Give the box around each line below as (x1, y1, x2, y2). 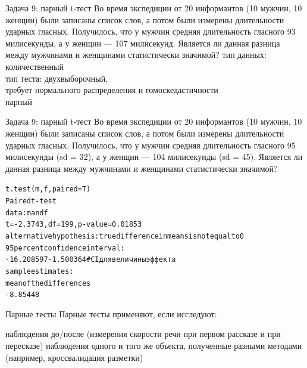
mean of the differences (5, 279, 91, 287)
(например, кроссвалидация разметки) (5, 351, 143, 363)
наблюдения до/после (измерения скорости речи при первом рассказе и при (5, 327, 281, 340)
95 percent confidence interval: (5, 243, 125, 252)
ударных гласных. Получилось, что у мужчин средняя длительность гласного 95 (5, 138, 296, 151)
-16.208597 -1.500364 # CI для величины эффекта (5, 255, 176, 264)
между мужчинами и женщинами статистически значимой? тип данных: (5, 48, 267, 61)
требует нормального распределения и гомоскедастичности (5, 84, 218, 96)
